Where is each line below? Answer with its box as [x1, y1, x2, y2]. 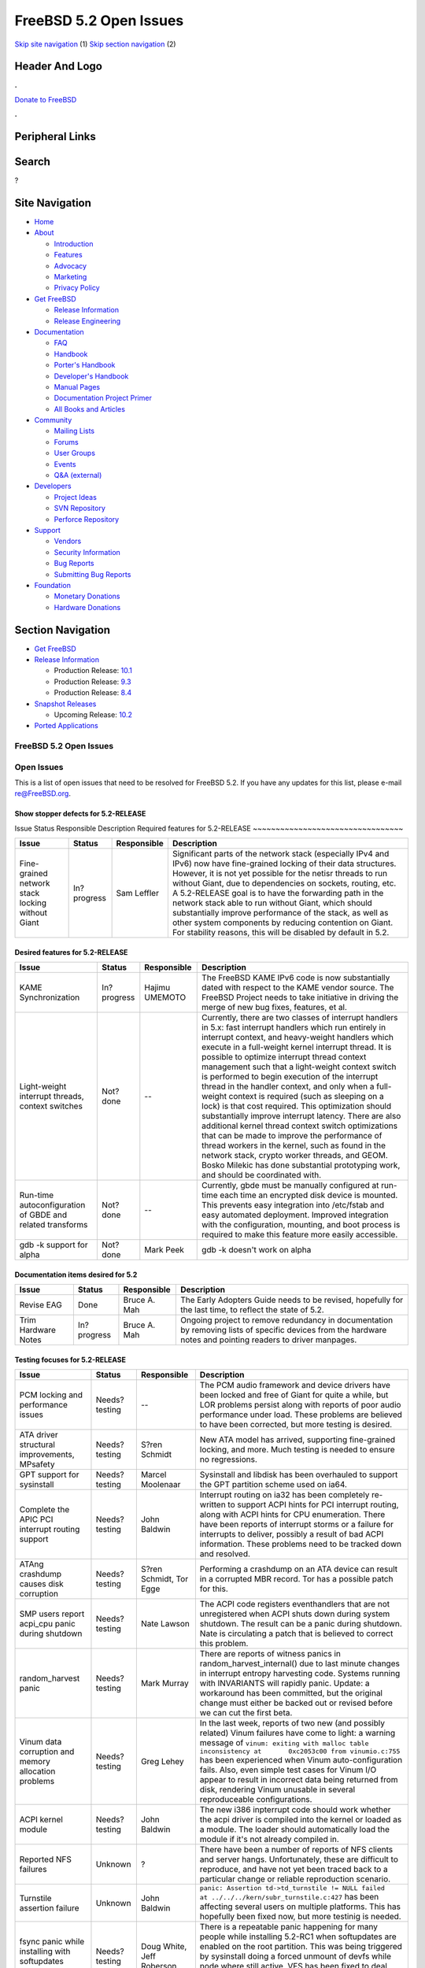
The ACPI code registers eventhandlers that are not [199, 1599, 390, 1610]
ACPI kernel [19, 1814, 63, 1826]
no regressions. [199, 1454, 257, 1465]
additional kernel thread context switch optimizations [201, 1120, 397, 1131]
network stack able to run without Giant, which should [172, 897, 373, 908]
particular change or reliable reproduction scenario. [199, 1874, 391, 1885]
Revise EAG [19, 1300, 62, 1311]
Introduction [54, 239, 94, 248]
